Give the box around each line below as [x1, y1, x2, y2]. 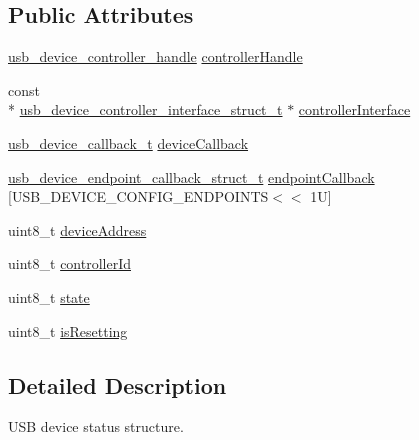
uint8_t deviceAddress [8, 219, 147, 240]
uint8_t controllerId [8, 253, 131, 274]
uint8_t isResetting [8, 320, 128, 341]
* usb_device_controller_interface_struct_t [8, 99, 283, 120]
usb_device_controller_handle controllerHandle [8, 46, 303, 67]
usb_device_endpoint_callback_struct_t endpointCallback [8, 166, 375, 187]
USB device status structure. [8, 416, 184, 437]
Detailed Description [8, 369, 227, 400]
